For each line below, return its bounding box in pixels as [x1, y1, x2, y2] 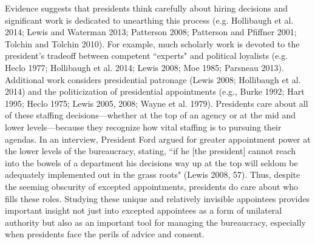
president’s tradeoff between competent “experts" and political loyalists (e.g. [5, 49, 288, 62]
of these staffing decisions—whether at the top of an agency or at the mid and [5, 109, 296, 121]
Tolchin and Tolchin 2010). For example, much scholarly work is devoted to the [5, 37, 300, 50]
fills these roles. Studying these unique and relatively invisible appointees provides [5, 192, 310, 205]
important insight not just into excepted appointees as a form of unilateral [5, 204, 282, 217]
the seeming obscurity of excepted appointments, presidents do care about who [5, 180, 299, 192]
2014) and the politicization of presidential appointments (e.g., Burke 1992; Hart [5, 85, 305, 98]
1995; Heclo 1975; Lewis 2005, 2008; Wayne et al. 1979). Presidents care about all [5, 97, 308, 109]
